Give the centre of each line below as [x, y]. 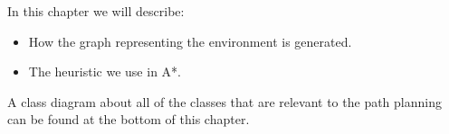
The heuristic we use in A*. [105, 71]
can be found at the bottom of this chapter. [129, 119]
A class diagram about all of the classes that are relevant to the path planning [224, 101]
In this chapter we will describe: [96, 11]
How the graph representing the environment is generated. [190, 41]
